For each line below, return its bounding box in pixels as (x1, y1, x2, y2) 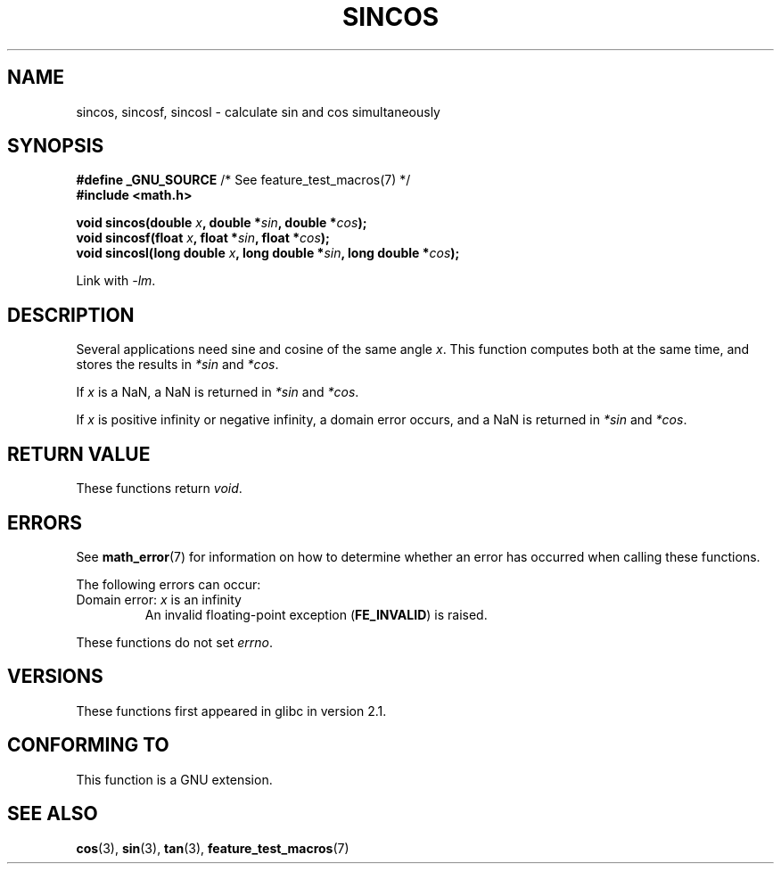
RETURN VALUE (7, 442, 151, 465)
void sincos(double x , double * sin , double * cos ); (76, 215, 367, 231)
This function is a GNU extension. (76, 771, 273, 787)
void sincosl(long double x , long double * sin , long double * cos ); (76, 245, 460, 261)
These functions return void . (76, 481, 243, 497)
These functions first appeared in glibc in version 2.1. (76, 703, 387, 719)
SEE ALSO (7, 802, 98, 826)
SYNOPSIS (7, 135, 104, 158)
